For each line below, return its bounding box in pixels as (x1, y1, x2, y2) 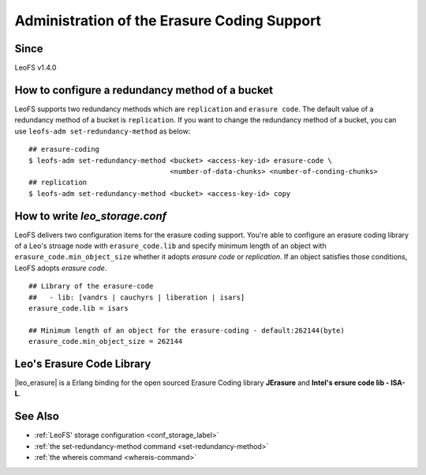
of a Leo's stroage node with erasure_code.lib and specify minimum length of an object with (14, 241, 327, 251)
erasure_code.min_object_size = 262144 (28, 337, 183, 346)
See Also (14, 409, 59, 423)
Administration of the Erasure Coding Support (14, 12, 322, 29)
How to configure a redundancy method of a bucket (14, 83, 274, 96)
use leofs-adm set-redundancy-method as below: (14, 126, 191, 136)
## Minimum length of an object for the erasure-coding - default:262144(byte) (28, 326, 345, 335)
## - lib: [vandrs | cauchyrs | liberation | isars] (28, 292, 245, 302)
